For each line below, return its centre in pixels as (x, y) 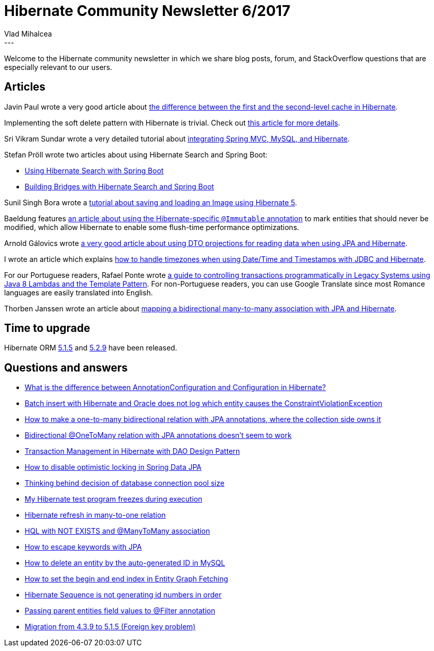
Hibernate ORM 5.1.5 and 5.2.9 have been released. (91, 348)
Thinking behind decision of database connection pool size (125, 483)
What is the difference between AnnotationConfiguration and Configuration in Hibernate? (175, 388)
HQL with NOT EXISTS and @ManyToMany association (117, 531)
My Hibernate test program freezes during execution (114, 499)
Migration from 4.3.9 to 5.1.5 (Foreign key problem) (110, 627)
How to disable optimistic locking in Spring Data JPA (113, 467)
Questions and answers (66, 367)
